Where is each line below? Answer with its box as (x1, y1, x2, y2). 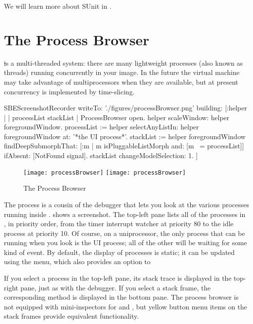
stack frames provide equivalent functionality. (4, 311, 139, 321)
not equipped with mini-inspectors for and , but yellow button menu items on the (4, 301, 247, 311)
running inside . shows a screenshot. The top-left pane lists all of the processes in (4, 209, 246, 219)
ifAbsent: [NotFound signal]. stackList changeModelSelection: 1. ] (4, 150, 198, 161)
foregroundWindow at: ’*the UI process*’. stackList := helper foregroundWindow (4, 131, 246, 141)
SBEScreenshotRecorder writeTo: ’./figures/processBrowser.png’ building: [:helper (4, 103, 247, 113)
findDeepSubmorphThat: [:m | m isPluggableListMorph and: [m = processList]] (4, 141, 244, 151)
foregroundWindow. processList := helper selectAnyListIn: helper (4, 122, 199, 132)
